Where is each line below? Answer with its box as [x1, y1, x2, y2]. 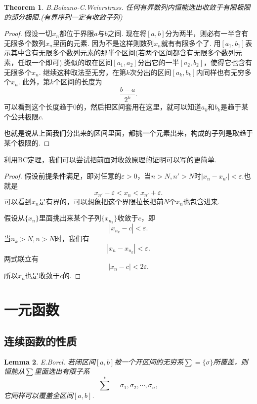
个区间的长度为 [53, 76, 102, 87]
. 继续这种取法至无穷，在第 [39, 67, 127, 77]
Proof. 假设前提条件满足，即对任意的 [4, 171, 122, 181]
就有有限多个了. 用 [161, 37, 221, 48]
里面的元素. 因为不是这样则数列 [52, 37, 154, 48]
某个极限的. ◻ [4, 137, 50, 147]
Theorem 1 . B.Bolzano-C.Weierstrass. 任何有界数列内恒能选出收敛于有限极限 [4, 2, 251, 12]
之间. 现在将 [107, 28, 147, 38]
